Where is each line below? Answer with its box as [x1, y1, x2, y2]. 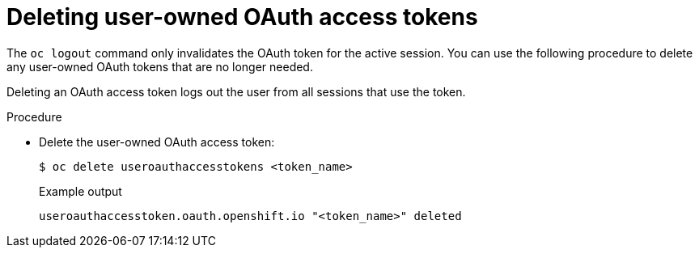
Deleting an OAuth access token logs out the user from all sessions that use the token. [6, 84, 466, 99]
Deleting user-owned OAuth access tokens [6, 3, 478, 31]
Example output [39, 184, 122, 198]
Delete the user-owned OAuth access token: [39, 134, 275, 149]
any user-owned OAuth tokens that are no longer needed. [6, 59, 313, 74]
